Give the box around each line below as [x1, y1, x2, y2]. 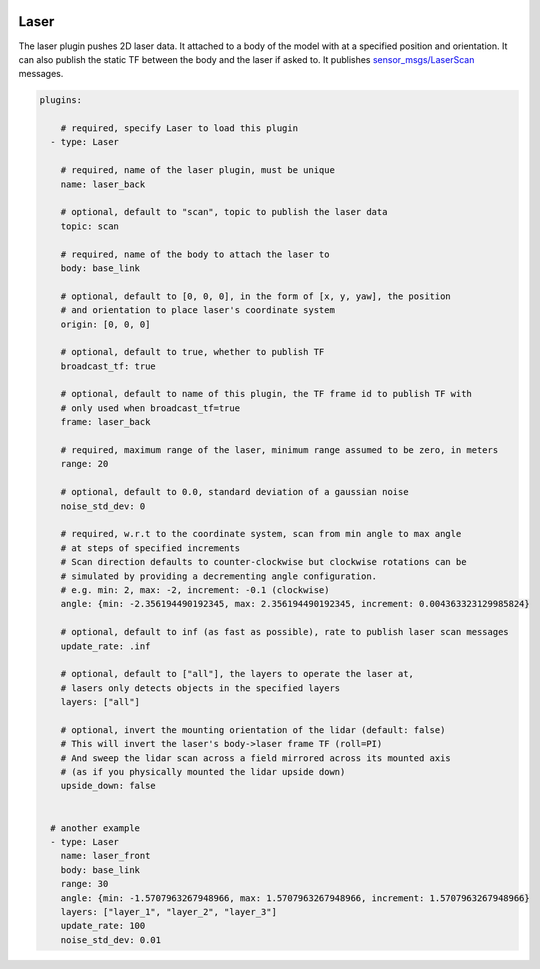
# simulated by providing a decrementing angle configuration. [60, 570, 378, 582]
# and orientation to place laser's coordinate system [60, 305, 335, 316]
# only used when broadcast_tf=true [60, 402, 240, 414]
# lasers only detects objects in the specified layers [60, 682, 341, 694]
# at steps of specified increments [60, 542, 240, 554]
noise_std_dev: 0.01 [60, 934, 162, 945]
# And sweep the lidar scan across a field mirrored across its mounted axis [60, 752, 452, 764]
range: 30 [60, 878, 109, 890]
